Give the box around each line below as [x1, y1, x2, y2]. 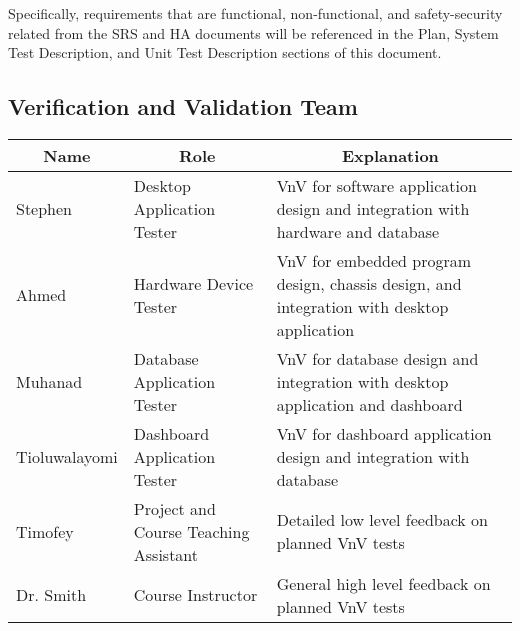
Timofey [16, 519, 74, 543]
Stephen [16, 196, 73, 220]
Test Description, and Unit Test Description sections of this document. [8, 42, 442, 63]
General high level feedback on [276, 571, 491, 595]
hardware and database [276, 219, 440, 243]
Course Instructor [133, 583, 258, 607]
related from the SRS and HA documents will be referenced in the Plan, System [8, 22, 499, 43]
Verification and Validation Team [8, 91, 358, 122]
